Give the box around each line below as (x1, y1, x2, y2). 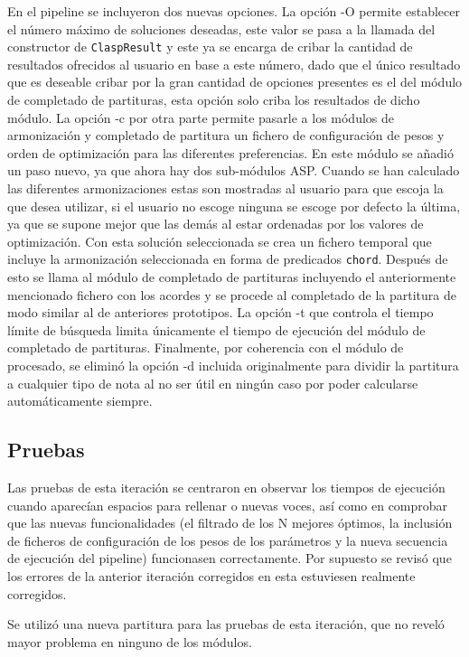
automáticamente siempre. (7, 391, 153, 410)
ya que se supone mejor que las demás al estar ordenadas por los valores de (7, 214, 424, 233)
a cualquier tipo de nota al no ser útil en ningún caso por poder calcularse (7, 373, 418, 392)
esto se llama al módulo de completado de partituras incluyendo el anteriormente (7, 267, 456, 286)
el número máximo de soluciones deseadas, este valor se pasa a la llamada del (7, 19, 436, 38)
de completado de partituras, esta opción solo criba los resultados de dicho (7, 90, 420, 109)
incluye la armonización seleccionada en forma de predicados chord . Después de (7, 249, 448, 268)
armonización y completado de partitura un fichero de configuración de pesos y (7, 126, 445, 145)
